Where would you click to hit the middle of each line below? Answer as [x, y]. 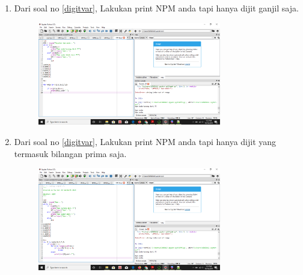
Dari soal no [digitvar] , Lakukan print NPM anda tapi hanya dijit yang [145, 141]
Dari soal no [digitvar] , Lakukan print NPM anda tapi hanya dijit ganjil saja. [156, 8]
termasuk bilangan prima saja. [70, 153]
